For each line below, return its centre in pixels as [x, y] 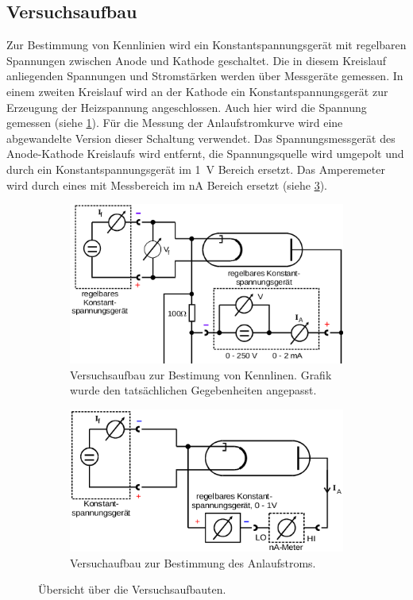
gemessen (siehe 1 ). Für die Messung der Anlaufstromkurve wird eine [175, 123]
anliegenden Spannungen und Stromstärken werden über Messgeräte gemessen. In [205, 76]
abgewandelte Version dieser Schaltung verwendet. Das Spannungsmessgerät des [201, 138]
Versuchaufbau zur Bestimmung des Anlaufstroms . [193, 562]
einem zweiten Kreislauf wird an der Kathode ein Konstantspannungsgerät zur [197, 91]
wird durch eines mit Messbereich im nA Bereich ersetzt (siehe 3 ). [167, 185]
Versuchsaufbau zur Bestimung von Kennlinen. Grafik [201, 374]
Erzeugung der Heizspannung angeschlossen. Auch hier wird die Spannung [187, 107]
